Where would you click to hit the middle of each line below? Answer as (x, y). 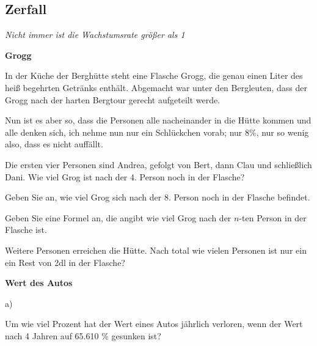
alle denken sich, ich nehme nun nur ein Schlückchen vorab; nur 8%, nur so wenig (157, 132)
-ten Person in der (273, 217)
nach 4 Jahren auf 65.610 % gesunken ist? (83, 335)
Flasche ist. (26, 230)
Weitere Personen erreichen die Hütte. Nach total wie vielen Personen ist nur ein (156, 250)
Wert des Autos (39, 283)
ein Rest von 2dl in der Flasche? (65, 262)
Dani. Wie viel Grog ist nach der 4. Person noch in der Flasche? (125, 176)
